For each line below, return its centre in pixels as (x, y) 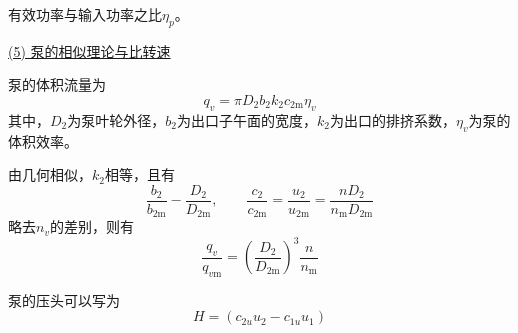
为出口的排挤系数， (392, 119)
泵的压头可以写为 (64, 299)
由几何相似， (50, 174)
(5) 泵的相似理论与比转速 (89, 50)
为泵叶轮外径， (116, 119)
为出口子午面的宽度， (246, 119)
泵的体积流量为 (57, 84)
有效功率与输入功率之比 (85, 14)
